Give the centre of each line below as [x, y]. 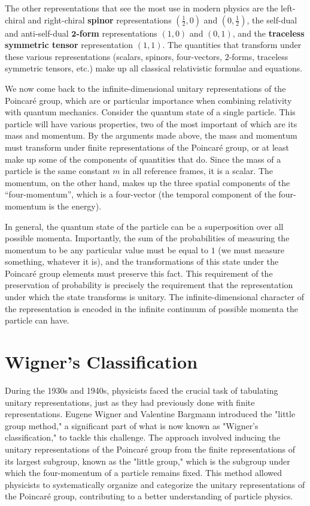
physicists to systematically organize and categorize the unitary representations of [155, 484]
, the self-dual [272, 20]
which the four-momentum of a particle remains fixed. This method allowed [144, 473]
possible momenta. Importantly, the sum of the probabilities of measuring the [147, 238]
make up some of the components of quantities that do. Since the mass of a [143, 159]
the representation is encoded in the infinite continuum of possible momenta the [151, 308]
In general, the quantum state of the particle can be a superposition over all [144, 226]
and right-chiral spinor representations [100, 20]
